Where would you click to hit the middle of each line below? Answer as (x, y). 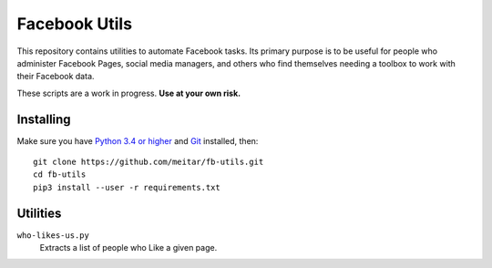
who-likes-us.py (53, 235)
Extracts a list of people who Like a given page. (128, 248)
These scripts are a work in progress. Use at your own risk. (129, 93)
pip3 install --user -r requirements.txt (127, 187)
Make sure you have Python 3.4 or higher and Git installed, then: (138, 140)
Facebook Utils (74, 24)
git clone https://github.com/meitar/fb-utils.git (149, 162)
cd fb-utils (60, 175)
